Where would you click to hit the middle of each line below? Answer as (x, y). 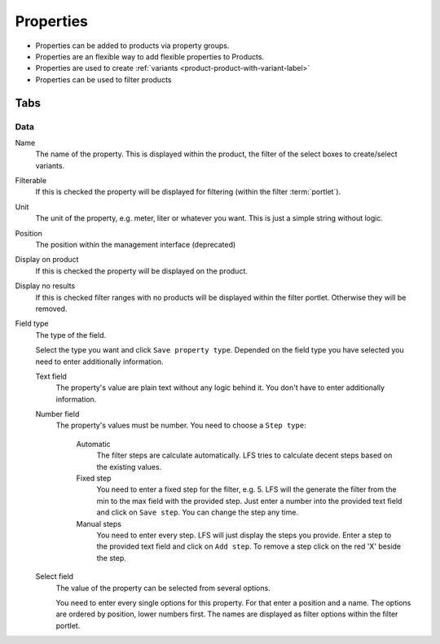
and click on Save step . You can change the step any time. (198, 512)
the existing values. (129, 467)
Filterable (31, 181)
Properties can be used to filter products (103, 79)
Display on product (47, 260)
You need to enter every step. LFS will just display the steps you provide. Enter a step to (244, 535)
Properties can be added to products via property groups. (132, 46)
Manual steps (99, 524)
